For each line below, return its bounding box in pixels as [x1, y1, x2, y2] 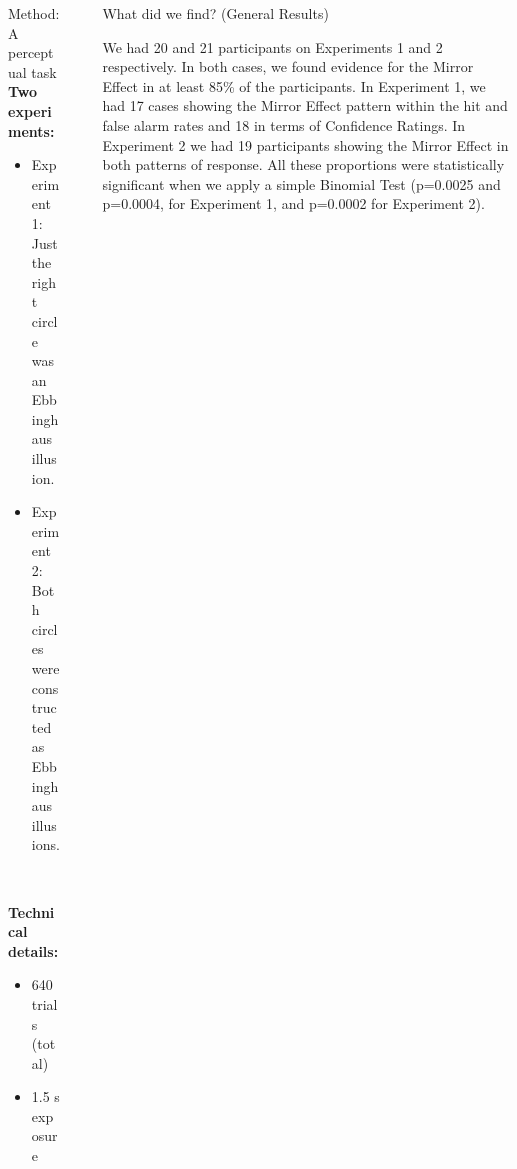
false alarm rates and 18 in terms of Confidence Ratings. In [102, 114, 466, 135]
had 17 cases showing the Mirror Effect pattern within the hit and [102, 95, 508, 116]
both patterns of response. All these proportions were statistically [102, 154, 505, 175]
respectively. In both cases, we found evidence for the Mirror [102, 56, 474, 77]
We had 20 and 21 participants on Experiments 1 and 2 [102, 36, 443, 57]
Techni [8, 901, 55, 922]
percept [8, 42, 54, 63]
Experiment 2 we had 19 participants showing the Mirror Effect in [102, 134, 509, 155]
